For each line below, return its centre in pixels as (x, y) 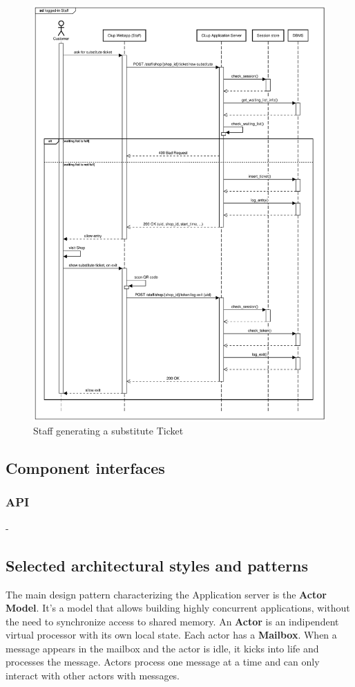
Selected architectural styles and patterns (157, 565)
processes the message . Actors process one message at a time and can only (163, 662)
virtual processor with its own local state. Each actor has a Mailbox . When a (171, 635)
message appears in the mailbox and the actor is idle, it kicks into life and (162, 648)
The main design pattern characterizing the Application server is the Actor (166, 594)
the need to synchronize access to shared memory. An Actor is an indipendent (172, 621)
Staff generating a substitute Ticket (108, 431)
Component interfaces (85, 468)
